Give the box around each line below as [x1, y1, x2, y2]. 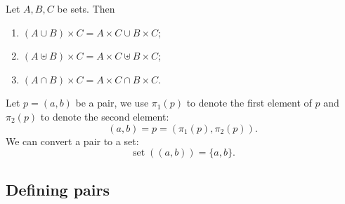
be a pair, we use [75, 95, 149, 110]
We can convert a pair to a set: [6, 133, 139, 148]
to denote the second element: [40, 109, 169, 123]
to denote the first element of [186, 95, 312, 110]
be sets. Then [57, 1, 115, 15]
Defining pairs [6, 178, 110, 200]
